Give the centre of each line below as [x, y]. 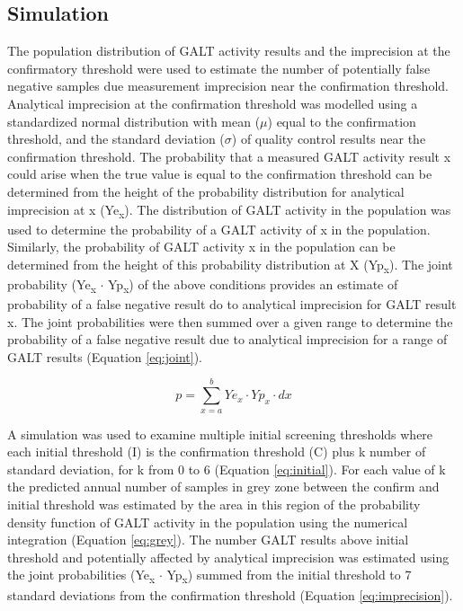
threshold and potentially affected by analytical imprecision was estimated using [228, 557]
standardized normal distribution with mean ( [134, 121]
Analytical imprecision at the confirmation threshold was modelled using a [213, 103]
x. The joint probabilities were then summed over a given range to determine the [230, 321]
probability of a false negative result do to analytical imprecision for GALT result [232, 304]
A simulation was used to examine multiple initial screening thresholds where [220, 434]
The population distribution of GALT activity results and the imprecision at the [229, 51]
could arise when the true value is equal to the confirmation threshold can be [220, 174]
